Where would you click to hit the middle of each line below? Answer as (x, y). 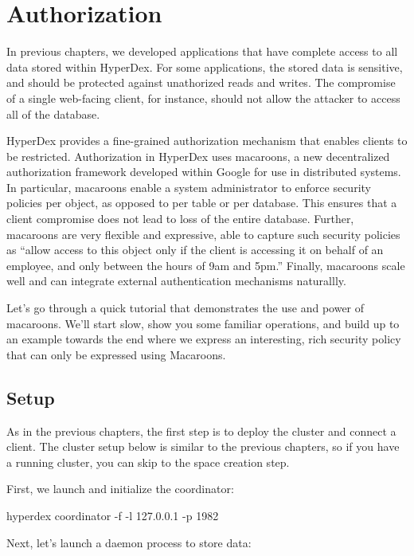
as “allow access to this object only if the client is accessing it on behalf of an (195, 250)
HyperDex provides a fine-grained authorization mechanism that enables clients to (207, 141)
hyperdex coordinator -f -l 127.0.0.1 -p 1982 (113, 515)
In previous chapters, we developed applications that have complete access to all (202, 51)
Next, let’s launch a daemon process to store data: (129, 542)
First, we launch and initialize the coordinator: (120, 489)
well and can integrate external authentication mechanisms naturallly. (176, 281)
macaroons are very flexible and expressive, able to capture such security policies (203, 234)
